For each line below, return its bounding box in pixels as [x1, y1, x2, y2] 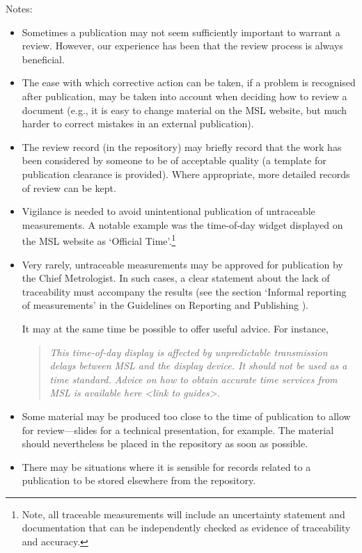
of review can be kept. [22, 180, 116, 195]
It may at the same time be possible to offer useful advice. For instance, [22, 321, 329, 335]
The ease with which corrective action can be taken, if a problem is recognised [22, 75, 356, 90]
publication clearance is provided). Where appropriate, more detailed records [22, 166, 350, 181]
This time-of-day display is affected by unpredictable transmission [49, 344, 328, 359]
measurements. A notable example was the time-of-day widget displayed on [22, 217, 343, 232]
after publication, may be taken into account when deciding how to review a [22, 88, 347, 103]
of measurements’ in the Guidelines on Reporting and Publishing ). [22, 298, 308, 312]
